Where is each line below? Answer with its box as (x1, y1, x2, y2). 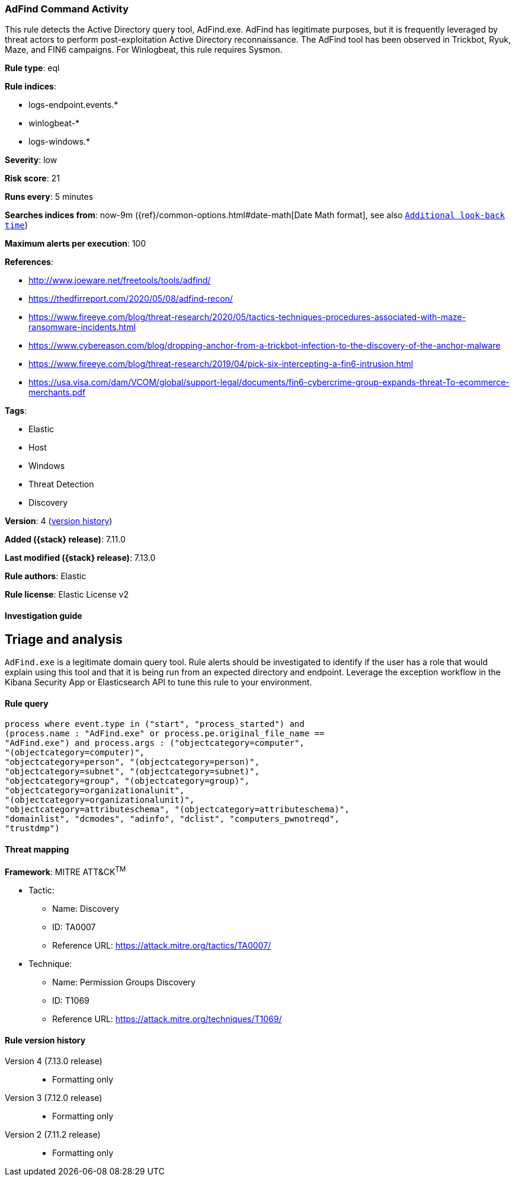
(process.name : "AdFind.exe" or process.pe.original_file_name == (5, 729, 325, 739)
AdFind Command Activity (5, 3, 129, 15)
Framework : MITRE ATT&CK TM (5, 865, 126, 877)
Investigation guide (5, 610, 82, 621)
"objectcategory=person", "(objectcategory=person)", (5, 757, 260, 767)
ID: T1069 (52, 995, 89, 1006)
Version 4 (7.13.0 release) (5, 1056, 103, 1067)
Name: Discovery (52, 904, 119, 914)
